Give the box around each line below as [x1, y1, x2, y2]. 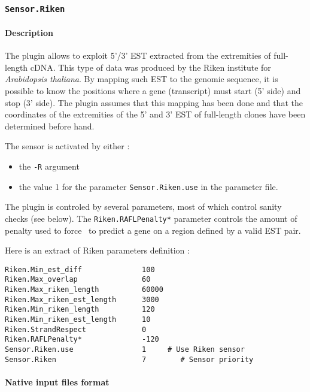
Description [5, 26, 54, 38]
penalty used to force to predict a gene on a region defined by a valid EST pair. [5, 224, 301, 236]
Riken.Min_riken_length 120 [5, 305, 155, 314]
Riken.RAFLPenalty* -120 [5, 335, 159, 344]
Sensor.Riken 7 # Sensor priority [5, 355, 254, 364]
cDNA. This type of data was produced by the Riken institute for [30, 61, 271, 73]
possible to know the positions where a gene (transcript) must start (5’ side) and [5, 84, 301, 97]
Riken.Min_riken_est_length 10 [5, 315, 151, 324]
